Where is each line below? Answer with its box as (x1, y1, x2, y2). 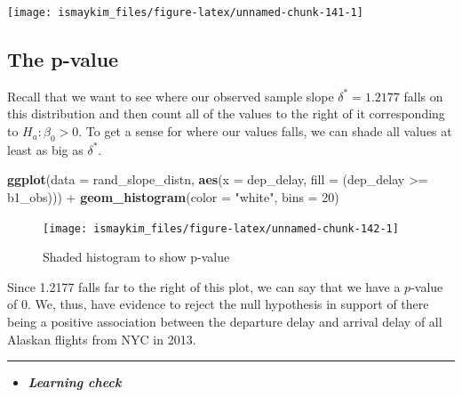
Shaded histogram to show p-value (43, 247, 230, 266)
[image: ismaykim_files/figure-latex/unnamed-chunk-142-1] (43, 222, 399, 235)
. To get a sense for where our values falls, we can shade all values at (78, 122, 452, 141)
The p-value (7, 45, 119, 73)
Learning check (28, 373, 122, 392)
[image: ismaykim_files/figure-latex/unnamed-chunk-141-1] (7, 6, 363, 19)
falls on (403, 86, 443, 105)
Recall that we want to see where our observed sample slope (7, 86, 334, 105)
